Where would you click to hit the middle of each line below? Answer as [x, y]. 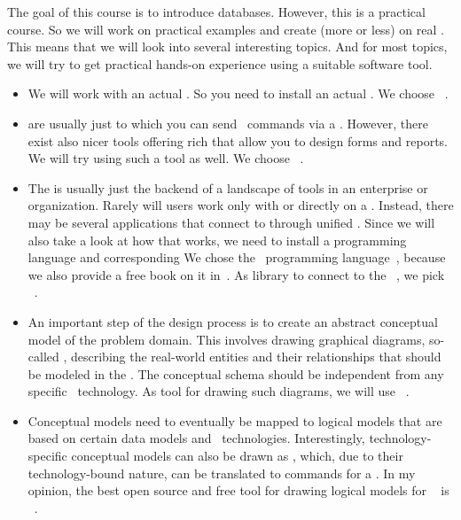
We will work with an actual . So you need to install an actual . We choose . [238, 93]
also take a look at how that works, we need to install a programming [217, 240]
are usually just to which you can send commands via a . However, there [228, 123]
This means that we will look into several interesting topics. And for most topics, [227, 47]
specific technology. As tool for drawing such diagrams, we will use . [219, 391]
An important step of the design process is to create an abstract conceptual [233, 321]
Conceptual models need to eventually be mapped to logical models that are [235, 420]
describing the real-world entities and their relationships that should [256, 357]
